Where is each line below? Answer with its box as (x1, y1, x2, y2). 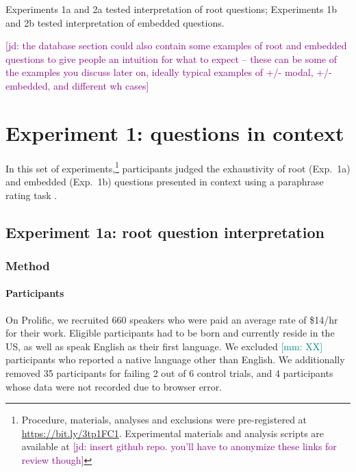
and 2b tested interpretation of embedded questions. (5, 15, 225, 29)
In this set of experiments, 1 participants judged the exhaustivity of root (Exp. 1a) (5, 159, 351, 175)
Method (5, 257, 50, 274)
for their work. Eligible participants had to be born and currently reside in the (5, 326, 335, 340)
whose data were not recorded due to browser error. (5, 379, 222, 393)
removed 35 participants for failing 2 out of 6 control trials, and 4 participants (5, 365, 333, 380)
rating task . (5, 187, 58, 202)
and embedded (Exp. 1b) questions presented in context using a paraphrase (5, 174, 324, 188)
